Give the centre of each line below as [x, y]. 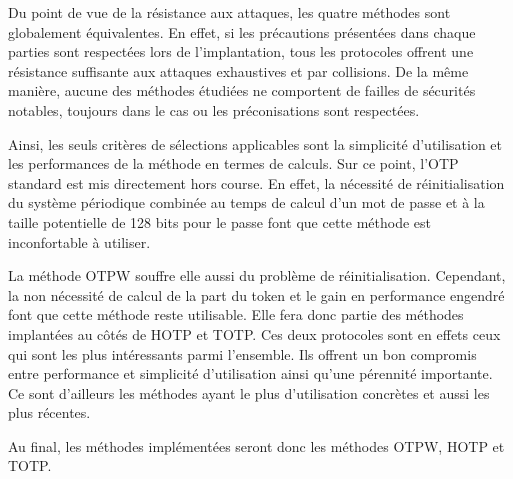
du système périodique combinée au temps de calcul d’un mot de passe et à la [246, 202]
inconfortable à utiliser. [79, 241]
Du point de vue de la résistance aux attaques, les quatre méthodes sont [229, 12]
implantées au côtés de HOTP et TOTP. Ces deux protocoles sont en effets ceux [254, 333]
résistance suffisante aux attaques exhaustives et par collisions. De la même [238, 70]
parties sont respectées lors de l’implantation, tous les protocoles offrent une [241, 51]
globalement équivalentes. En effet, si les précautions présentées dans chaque [242, 31]
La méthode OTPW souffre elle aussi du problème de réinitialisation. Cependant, [257, 275]
